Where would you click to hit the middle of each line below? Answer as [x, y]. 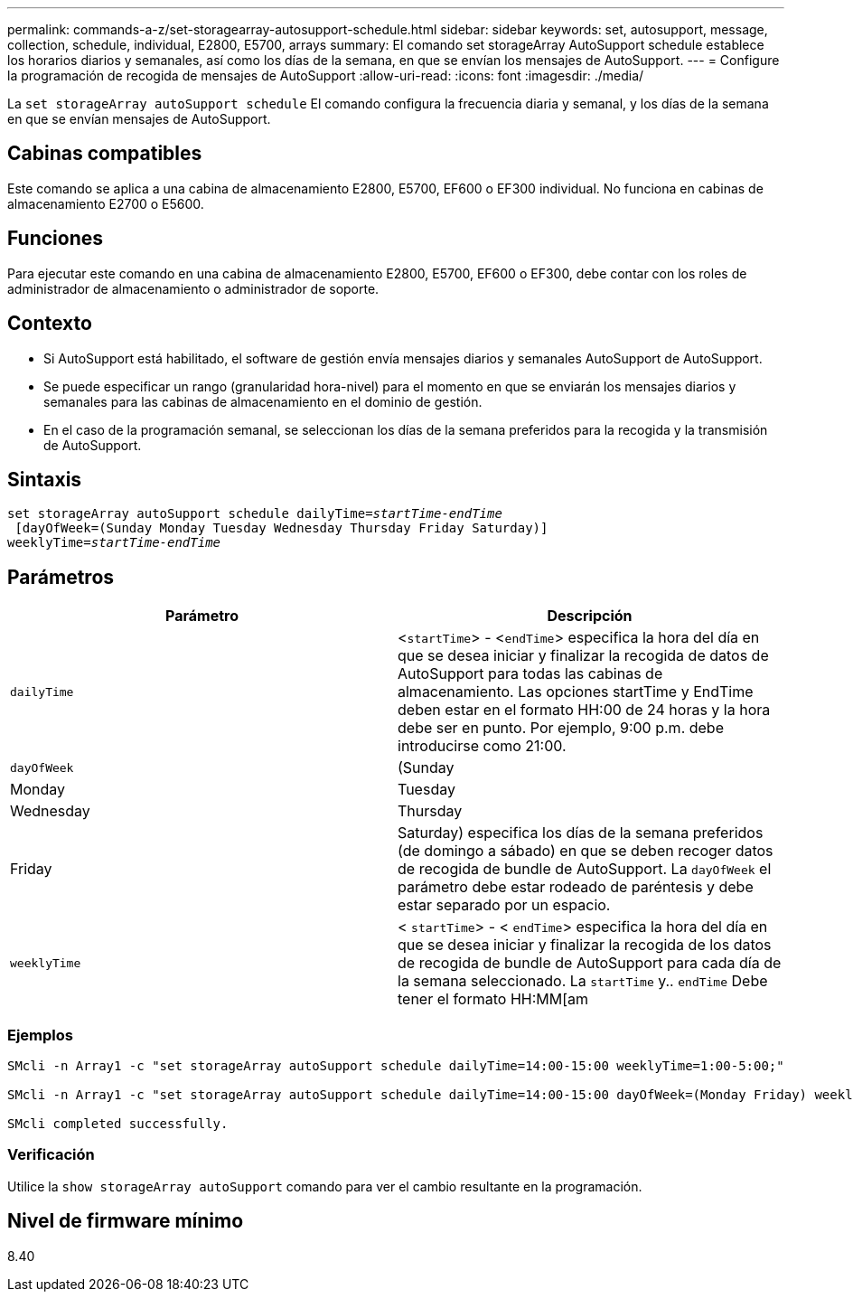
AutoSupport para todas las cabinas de [530, 674]
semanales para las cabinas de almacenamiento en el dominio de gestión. [263, 401]
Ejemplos [40, 1035]
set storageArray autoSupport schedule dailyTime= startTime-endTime [255, 514]
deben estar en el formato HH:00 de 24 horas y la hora [584, 710]
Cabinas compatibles [105, 154]
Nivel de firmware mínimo [126, 1221]
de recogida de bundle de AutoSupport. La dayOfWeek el [585, 869]
